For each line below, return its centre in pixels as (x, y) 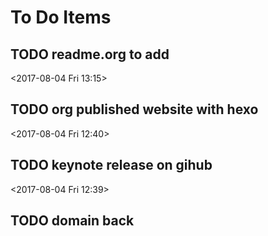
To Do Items (61, 17)
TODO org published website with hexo (134, 109)
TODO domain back (72, 221)
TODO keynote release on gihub (111, 165)
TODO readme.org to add (90, 54)
